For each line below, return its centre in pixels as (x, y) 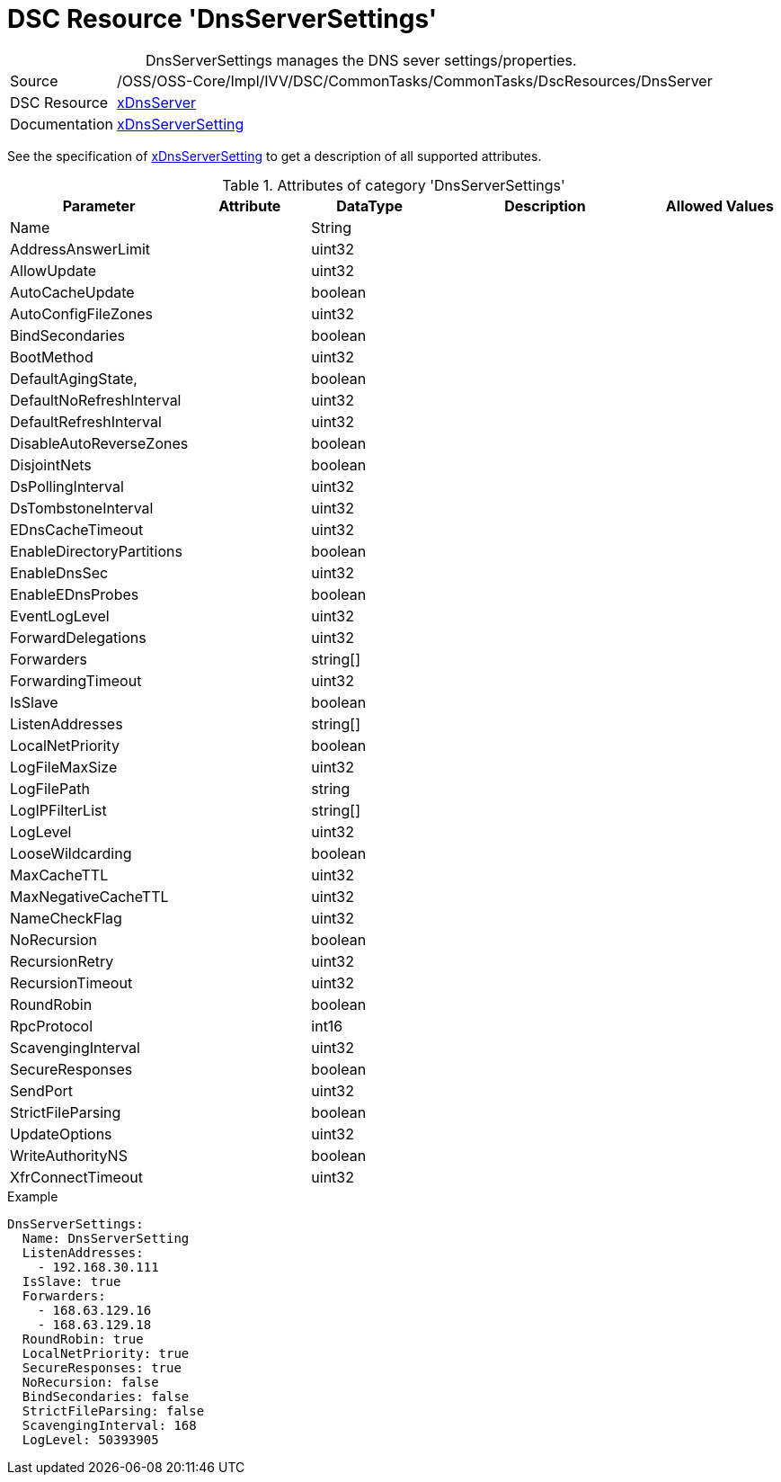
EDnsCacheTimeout (77, 529)
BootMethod (52, 357)
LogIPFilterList (58, 810)
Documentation (62, 124)
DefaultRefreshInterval (86, 421)
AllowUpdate (53, 270)
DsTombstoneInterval (82, 508)
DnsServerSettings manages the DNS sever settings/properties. (361, 60)
